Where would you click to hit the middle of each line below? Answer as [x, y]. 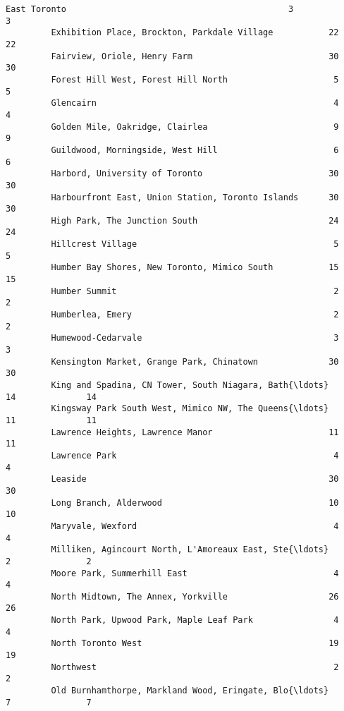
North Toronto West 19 [195, 644]
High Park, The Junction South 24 [195, 220]
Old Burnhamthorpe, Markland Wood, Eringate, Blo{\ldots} [190, 691]
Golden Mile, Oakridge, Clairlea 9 [195, 127]
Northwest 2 [195, 667]
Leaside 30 [195, 479]
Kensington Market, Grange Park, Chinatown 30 [195, 361]
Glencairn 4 [195, 103]
